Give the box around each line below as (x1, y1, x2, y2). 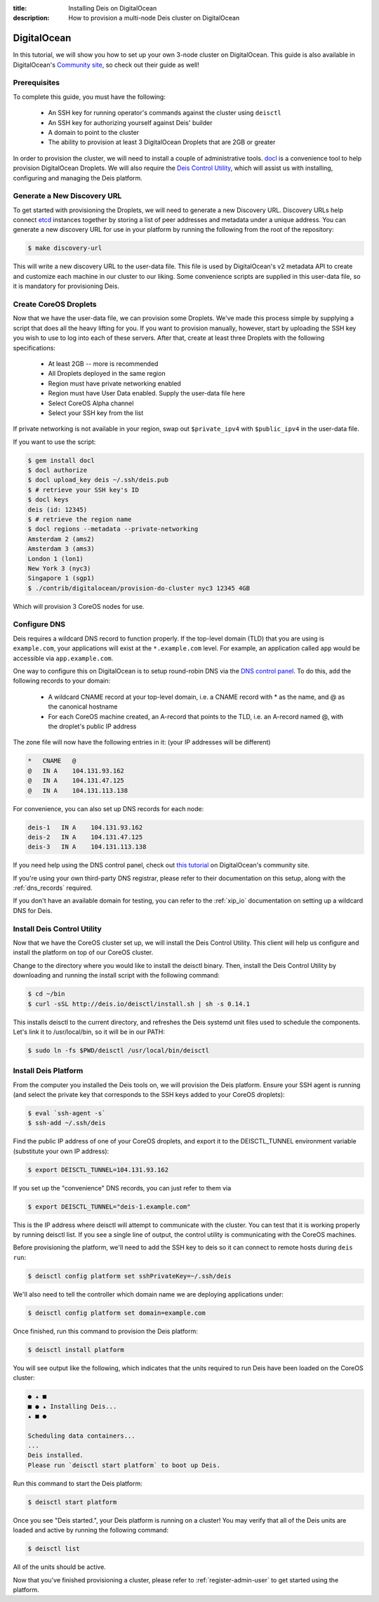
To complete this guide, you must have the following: (13, 92, 166, 101)
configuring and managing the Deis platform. (13, 173, 143, 182)
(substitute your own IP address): (13, 1147, 109, 1155)
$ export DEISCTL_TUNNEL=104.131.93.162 (27, 1166, 168, 1174)
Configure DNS (13, 619, 66, 629)
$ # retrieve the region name (27, 516, 132, 523)
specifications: (13, 343, 56, 352)
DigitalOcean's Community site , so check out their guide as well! (13, 60, 200, 69)
